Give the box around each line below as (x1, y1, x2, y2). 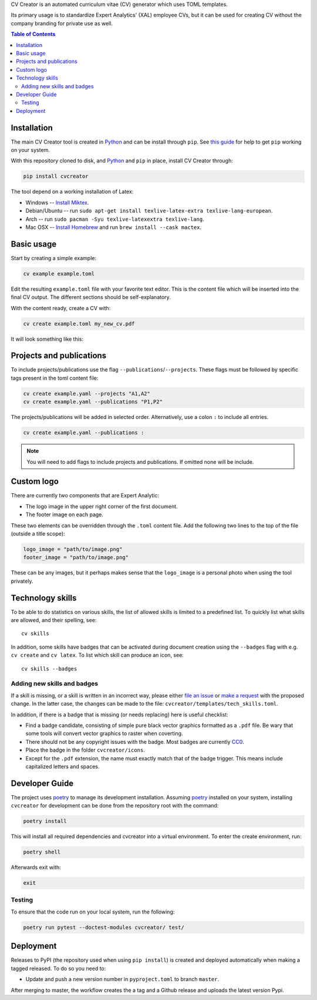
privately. (11, 577, 33, 584)
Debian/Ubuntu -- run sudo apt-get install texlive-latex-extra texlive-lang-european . (25, 207, 273, 214)
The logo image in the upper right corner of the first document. (25, 503, 178, 510)
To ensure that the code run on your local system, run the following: (11, 908, 175, 915)
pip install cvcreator (23, 173, 89, 180)
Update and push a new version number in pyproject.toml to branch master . (25, 976, 220, 983)
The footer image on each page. (25, 511, 104, 518)
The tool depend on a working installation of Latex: (11, 188, 134, 195)
